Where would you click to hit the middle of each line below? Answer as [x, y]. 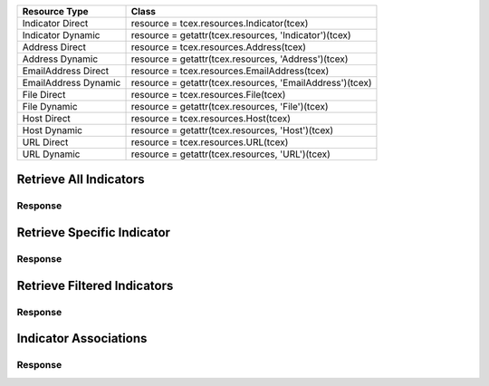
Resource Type [56, 11]
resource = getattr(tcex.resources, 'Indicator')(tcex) [241, 35]
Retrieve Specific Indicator [94, 232]
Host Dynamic [53, 130]
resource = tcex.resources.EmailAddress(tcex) [230, 71]
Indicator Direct [55, 23]
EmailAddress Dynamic [72, 83]
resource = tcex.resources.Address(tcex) [219, 47]
